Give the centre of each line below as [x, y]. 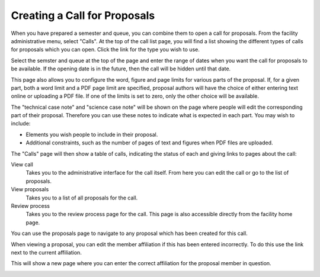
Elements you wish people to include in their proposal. [92, 134]
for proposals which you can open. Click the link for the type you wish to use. [105, 50]
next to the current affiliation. [47, 252]
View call [22, 165]
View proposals [30, 189]
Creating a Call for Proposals [83, 15]
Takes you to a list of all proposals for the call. [82, 198]
